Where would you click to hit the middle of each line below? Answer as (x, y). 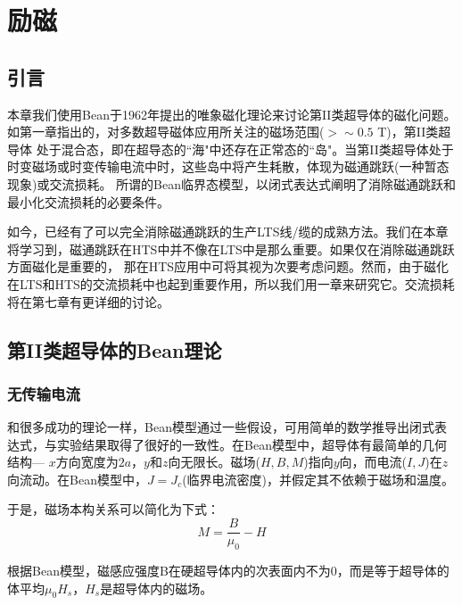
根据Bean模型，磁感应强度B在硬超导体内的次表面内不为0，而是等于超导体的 (228, 570)
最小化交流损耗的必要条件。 (88, 201)
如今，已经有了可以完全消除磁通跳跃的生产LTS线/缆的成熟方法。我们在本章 (228, 232)
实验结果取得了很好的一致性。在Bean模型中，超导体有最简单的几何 (252, 444)
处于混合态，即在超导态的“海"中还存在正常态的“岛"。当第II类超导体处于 (245, 149)
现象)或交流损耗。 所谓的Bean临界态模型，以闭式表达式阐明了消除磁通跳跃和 (232, 183)
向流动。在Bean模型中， (77, 479)
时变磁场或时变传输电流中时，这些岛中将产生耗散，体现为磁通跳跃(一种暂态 (228, 166)
